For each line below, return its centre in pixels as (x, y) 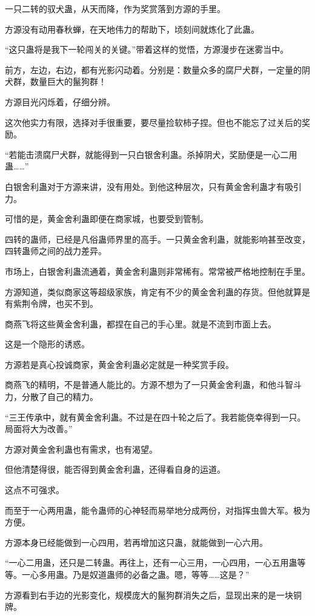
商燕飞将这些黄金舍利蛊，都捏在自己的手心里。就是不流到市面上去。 (141, 323)
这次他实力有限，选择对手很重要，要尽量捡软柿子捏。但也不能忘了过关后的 (153, 122)
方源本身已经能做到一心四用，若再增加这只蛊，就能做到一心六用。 (136, 542)
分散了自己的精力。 (60, 397)
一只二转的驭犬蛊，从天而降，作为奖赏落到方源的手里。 (115, 8)
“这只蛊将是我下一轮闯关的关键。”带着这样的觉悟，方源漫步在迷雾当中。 (147, 49)
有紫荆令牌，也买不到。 (51, 303)
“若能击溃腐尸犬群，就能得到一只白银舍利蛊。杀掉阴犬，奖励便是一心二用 (151, 154)
